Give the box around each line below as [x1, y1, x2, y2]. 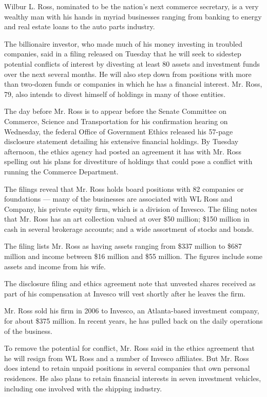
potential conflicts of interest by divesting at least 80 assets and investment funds [4, 58, 260, 69]
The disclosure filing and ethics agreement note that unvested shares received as [4, 278, 256, 289]
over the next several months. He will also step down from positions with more [4, 68, 252, 79]
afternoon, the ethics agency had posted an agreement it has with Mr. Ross [4, 146, 241, 156]
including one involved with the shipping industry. [4, 383, 162, 393]
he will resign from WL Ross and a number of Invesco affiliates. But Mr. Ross [4, 352, 249, 363]
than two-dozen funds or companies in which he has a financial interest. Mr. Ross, [4, 78, 262, 89]
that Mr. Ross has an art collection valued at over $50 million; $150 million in [4, 213, 250, 224]
